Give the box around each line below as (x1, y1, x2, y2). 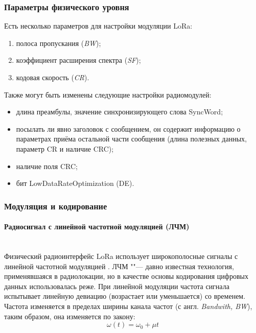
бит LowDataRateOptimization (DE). (16, 178, 134, 188)
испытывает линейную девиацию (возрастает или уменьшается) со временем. (4, 291, 246, 301)
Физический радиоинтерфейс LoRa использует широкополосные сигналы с (4, 250, 238, 261)
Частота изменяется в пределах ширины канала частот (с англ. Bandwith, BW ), (4, 300, 252, 311)
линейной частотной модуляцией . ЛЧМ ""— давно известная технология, (4, 260, 234, 271)
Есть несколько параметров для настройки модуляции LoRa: (4, 20, 193, 31)
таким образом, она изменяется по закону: (4, 311, 135, 321)
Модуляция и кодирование (4, 199, 107, 212)
